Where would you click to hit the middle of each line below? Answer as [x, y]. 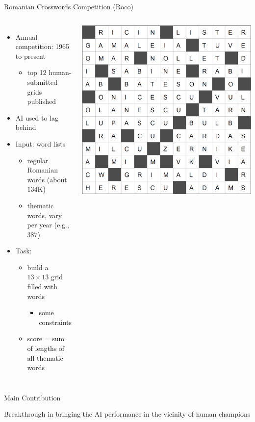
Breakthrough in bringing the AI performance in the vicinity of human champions [127, 414]
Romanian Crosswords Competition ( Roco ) [69, 6]
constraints [55, 322]
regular [38, 160]
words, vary [45, 215]
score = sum [46, 338]
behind [26, 127]
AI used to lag [37, 117]
